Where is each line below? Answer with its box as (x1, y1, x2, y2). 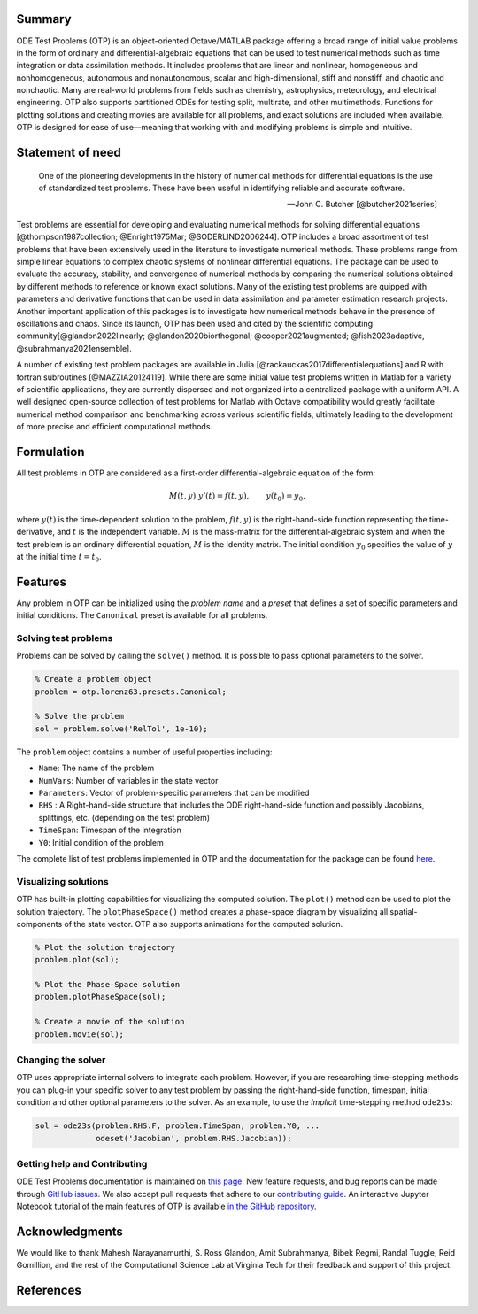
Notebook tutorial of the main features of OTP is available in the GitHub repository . (16, 1201, 317, 1212)
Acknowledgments (16, 1224, 124, 1239)
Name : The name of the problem (38, 762, 155, 774)
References (16, 1283, 81, 1298)
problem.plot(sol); (35, 955, 119, 965)
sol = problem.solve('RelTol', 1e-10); (35, 723, 208, 734)
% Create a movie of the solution (35, 1016, 185, 1027)
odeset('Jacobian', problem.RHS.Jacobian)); (96, 1133, 292, 1143)
